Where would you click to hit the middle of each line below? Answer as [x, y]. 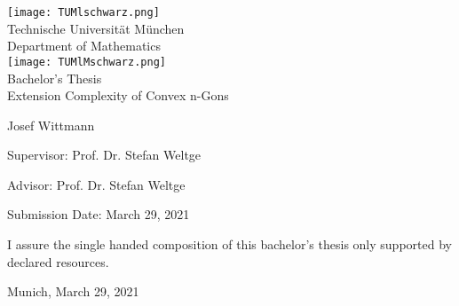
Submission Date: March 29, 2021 [99, 214]
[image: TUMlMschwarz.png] [87, 62]
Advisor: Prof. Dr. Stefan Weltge [96, 184]
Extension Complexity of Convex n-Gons [118, 95]
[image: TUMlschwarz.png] [83, 12]
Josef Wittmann [51, 125]
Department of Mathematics [84, 46]
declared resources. [58, 261]
